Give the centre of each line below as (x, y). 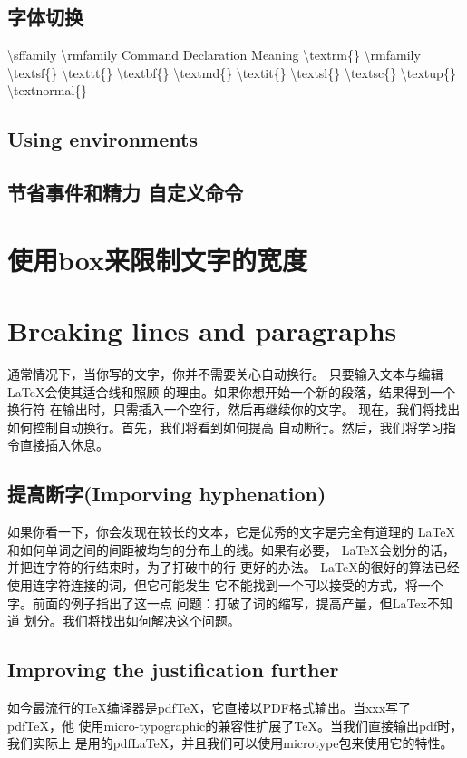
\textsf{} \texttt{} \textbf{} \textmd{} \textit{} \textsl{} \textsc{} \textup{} (232, 72)
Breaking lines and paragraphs (202, 330)
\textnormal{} (48, 90)
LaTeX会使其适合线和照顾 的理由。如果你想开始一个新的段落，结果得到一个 (232, 391)
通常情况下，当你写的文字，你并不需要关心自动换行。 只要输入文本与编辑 (225, 374)
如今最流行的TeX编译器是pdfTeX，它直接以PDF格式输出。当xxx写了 (209, 707)
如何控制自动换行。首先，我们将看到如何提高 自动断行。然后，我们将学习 (225, 427)
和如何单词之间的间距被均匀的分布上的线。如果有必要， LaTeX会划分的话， (232, 549)
